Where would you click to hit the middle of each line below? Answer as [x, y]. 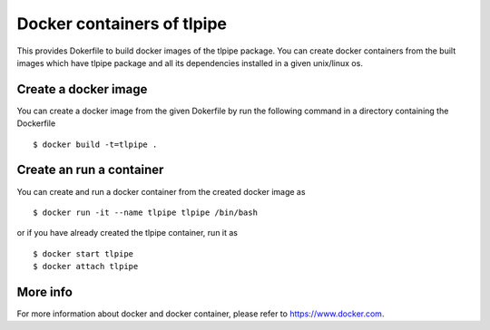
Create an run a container [90, 170]
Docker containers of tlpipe [122, 24]
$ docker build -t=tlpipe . [95, 144]
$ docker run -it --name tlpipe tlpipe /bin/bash [146, 212]
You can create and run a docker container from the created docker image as [161, 191]
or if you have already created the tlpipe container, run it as [127, 233]
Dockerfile [36, 123]
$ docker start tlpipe [83, 253]
